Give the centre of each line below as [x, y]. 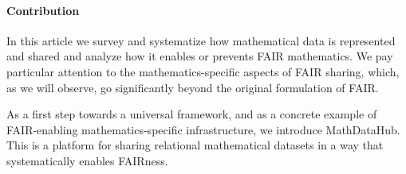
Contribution [43, 10]
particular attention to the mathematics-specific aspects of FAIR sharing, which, [203, 71]
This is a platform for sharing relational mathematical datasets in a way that [195, 145]
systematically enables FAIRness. [87, 160]
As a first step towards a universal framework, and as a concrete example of [192, 114]
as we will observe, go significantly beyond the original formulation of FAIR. [193, 87]
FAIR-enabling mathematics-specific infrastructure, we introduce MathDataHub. [203, 129]
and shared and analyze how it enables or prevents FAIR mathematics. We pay [200, 56]
